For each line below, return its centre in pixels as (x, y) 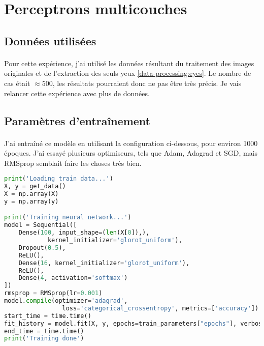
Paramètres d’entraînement (77, 120)
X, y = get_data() (35, 186)
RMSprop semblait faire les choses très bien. (73, 163)
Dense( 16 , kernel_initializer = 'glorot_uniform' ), (104, 263)
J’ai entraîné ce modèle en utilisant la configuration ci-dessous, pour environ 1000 (131, 143)
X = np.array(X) (31, 194)
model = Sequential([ (41, 225)
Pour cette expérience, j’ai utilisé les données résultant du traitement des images (129, 63)
